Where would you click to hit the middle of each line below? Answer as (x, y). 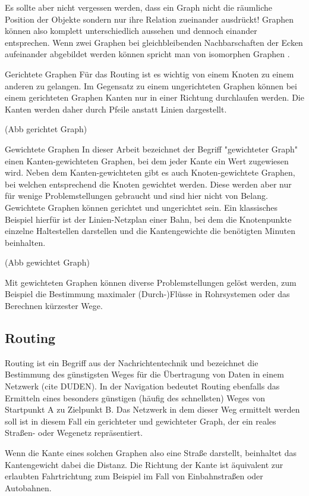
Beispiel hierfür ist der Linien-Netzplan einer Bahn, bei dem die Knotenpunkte (148, 219)
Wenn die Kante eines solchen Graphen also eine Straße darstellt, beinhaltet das (151, 453)
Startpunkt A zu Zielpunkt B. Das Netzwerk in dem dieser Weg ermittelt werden (152, 409)
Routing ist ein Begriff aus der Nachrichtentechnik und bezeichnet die (132, 362)
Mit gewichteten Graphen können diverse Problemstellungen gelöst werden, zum (151, 282)
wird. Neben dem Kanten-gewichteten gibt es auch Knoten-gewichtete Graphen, (150, 172)
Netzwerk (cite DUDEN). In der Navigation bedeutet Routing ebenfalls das (142, 386)
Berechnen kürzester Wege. (54, 306)
